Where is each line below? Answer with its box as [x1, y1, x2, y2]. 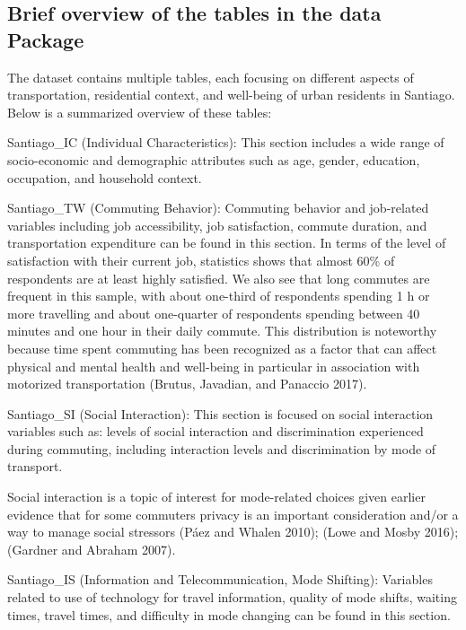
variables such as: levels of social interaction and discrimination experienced [7, 422, 424, 441]
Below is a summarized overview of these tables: [7, 102, 272, 121]
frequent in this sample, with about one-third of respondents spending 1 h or [7, 286, 430, 305]
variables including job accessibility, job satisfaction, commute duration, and [7, 215, 427, 234]
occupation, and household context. [7, 168, 202, 187]
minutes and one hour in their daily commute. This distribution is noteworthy [7, 321, 437, 340]
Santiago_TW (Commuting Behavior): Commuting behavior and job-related [7, 198, 429, 217]
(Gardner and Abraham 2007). [7, 539, 176, 558]
